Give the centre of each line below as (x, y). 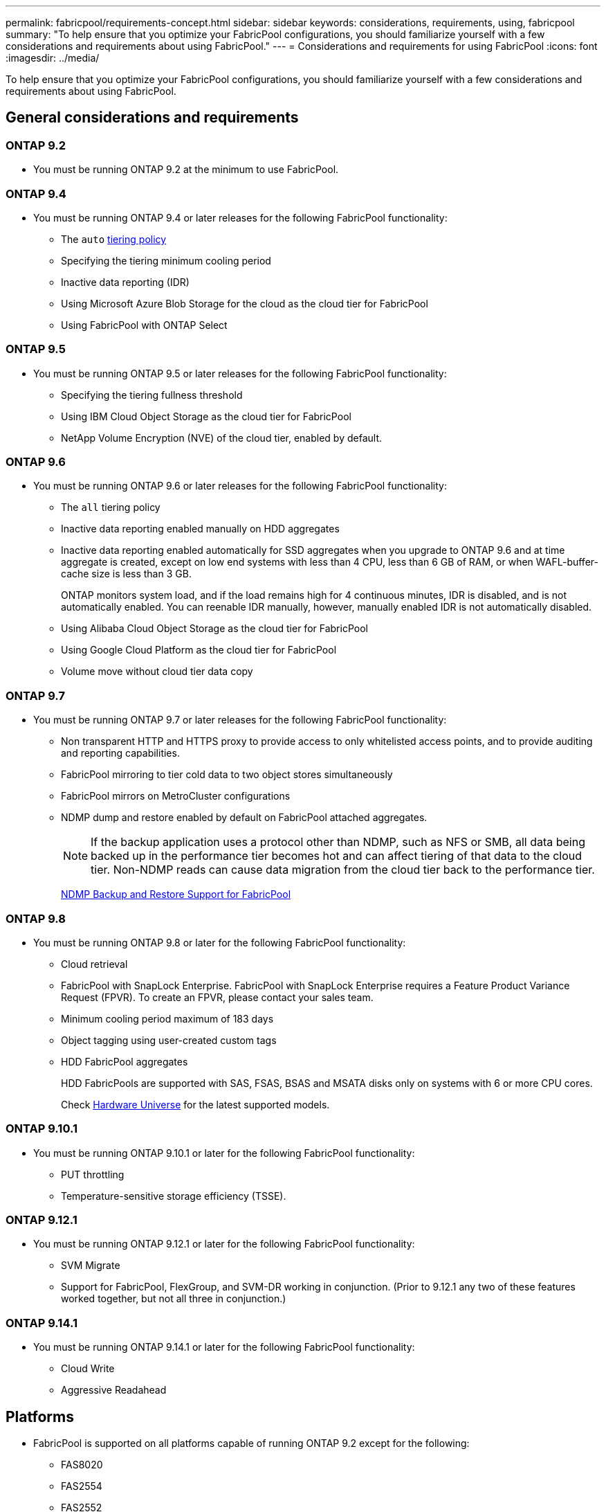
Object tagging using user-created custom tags (169, 1040)
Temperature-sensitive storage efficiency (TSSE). (174, 1196)
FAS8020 (82, 1465)
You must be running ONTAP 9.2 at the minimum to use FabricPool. (186, 170)
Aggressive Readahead (114, 1390)
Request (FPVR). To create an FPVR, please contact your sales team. (217, 997)
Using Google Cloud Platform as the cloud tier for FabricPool (199, 650)
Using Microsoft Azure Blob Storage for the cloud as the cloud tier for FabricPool (245, 303)
